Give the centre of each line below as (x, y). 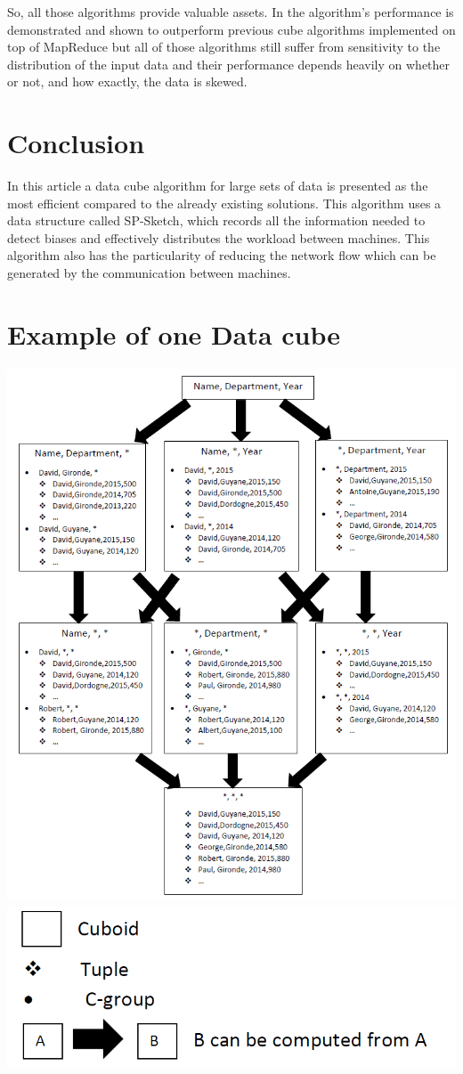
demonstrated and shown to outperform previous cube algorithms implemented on (231, 29)
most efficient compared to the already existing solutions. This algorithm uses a (224, 203)
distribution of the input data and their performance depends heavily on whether (229, 64)
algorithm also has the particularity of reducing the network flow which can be (222, 255)
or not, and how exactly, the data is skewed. (127, 81)
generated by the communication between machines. (149, 273)
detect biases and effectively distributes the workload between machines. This (219, 237)
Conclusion (76, 143)
